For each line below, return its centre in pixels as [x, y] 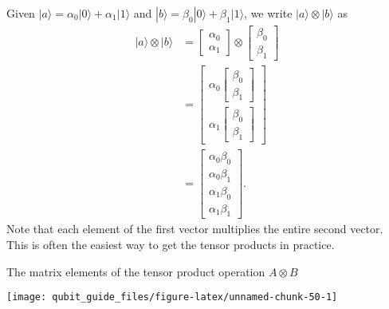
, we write [268, 13]
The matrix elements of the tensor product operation [136, 271]
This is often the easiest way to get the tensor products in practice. [171, 245]
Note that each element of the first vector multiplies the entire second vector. [195, 229]
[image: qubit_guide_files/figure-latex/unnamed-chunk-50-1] [172, 297]
